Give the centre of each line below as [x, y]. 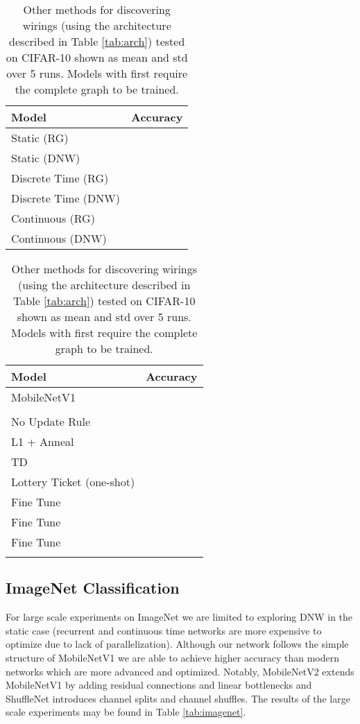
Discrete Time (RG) [60, 178]
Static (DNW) [46, 158]
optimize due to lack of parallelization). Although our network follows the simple [177, 644]
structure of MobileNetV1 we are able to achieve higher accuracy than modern [172, 657]
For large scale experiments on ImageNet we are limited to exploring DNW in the [179, 617]
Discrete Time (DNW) [66, 198]
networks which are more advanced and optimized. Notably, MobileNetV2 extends [180, 671]
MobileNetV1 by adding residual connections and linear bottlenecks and [159, 685]
